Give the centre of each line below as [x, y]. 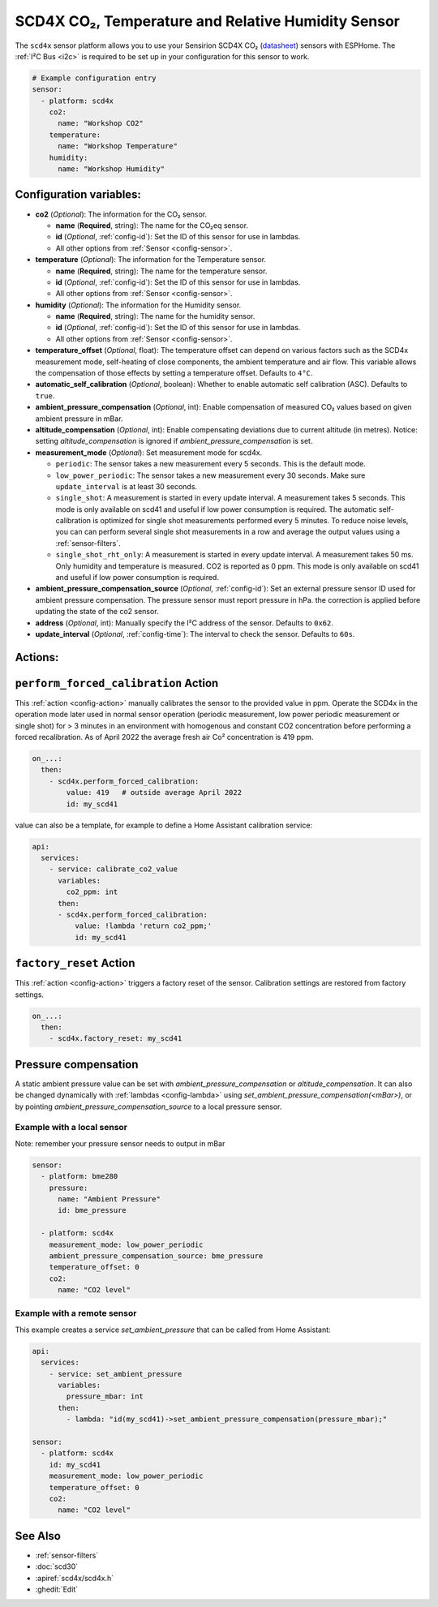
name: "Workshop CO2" [101, 123]
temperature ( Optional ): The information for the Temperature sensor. [151, 260]
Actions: [37, 657]
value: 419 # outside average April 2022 [154, 793]
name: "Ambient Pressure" [109, 1199]
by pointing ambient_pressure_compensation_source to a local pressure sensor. [148, 1106]
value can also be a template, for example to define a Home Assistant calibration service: [163, 825]
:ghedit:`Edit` [57, 1589]
